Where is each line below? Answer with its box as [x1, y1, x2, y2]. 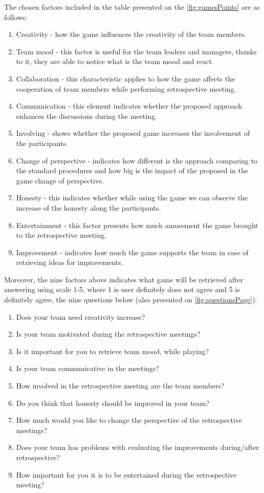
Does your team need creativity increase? [16, 311, 145, 322]
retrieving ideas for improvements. [16, 257, 123, 268]
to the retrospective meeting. [16, 230, 107, 240]
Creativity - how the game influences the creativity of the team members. [16, 29, 247, 39]
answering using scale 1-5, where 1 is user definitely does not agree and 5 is [4, 284, 240, 295]
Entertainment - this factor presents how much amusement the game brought [16, 219, 258, 230]
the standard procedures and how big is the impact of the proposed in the [16, 165, 248, 176]
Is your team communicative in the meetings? [16, 363, 159, 374]
